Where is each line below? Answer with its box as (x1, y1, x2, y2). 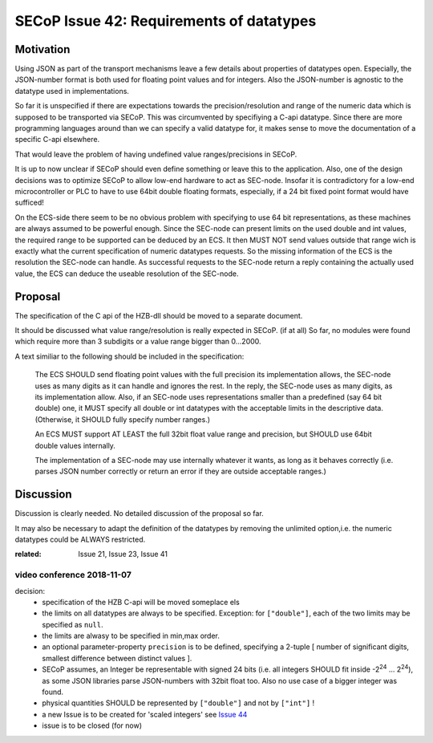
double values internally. (34, 441, 116, 450)
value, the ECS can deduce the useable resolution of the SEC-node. (14, 269, 239, 278)
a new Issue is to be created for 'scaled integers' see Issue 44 (42, 709, 248, 719)
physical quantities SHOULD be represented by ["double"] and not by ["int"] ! (42, 698, 315, 708)
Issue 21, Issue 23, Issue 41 (78, 550, 168, 559)
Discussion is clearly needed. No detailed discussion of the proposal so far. (14, 509, 264, 518)
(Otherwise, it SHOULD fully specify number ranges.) (34, 414, 211, 424)
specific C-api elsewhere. (14, 135, 100, 144)
